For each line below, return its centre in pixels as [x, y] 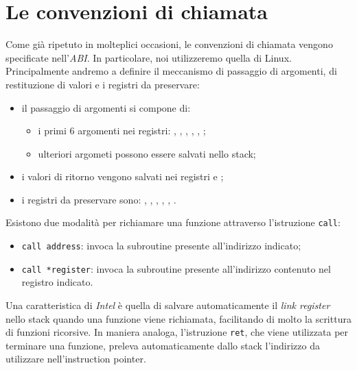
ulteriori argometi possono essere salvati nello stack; [147, 153]
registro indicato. [57, 282]
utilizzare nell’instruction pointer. [76, 359]
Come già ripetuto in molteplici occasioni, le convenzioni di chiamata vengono [169, 44]
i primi [52, 131]
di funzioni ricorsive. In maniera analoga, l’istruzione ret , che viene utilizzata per [177, 332]
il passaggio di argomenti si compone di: [106, 107]
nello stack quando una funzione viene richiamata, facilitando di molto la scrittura [178, 318]
